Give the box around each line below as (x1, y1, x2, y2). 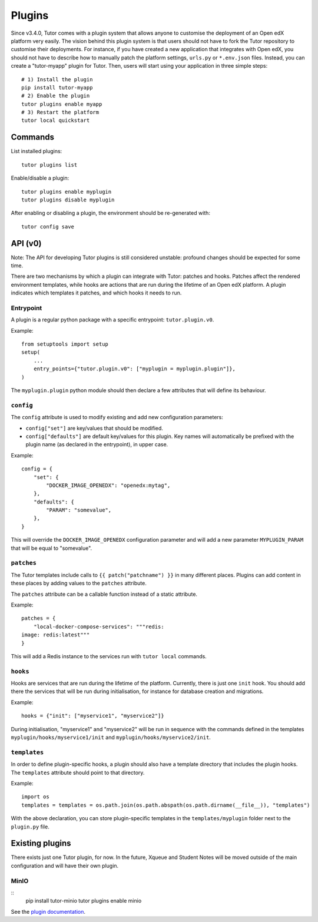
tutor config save (21, 223, 75, 230)
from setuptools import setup (21, 341, 109, 347)
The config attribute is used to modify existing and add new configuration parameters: (11, 414, 224, 421)
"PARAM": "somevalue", (46, 507, 112, 513)
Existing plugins (11, 838, 71, 848)
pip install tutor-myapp (21, 84, 93, 91)
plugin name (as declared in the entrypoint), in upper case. (25, 441, 168, 448)
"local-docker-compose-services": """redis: (33, 623, 164, 630)
